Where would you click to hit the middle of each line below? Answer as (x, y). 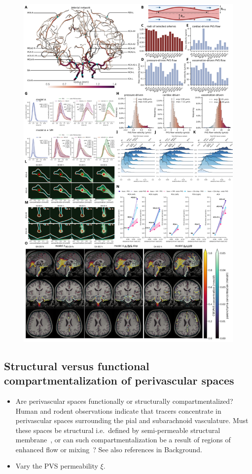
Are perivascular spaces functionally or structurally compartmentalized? (124, 401)
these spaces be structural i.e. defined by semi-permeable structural (118, 430)
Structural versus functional (77, 366)
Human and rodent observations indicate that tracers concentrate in (118, 410)
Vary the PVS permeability (57, 466)
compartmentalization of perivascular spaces (119, 380)
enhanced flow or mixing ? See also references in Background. (109, 449)
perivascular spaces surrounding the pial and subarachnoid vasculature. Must (132, 420)
